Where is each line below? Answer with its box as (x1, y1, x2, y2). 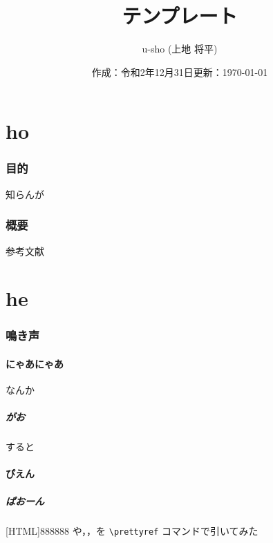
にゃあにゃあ (6, 356, 64, 370)
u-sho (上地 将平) (142, 41, 218, 56)
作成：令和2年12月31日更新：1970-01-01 (91, 64, 268, 79)
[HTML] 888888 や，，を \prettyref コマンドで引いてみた (6, 523, 258, 537)
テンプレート (122, 1, 238, 30)
